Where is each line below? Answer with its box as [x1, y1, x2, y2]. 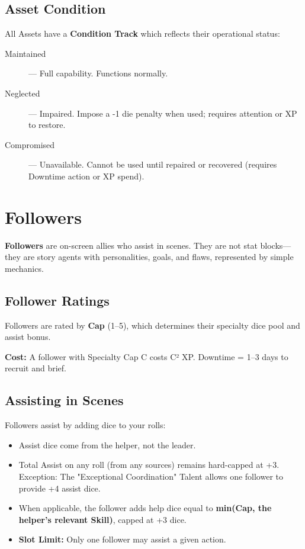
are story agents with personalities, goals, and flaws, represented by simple [23, 251, 294, 263]
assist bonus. [5, 330, 51, 343]
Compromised [5, 138, 55, 150]
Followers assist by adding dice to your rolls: [5, 419, 166, 431]
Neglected [5, 86, 40, 99]
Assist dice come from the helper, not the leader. [18, 438, 196, 451]
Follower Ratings [5, 291, 110, 309]
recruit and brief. [5, 362, 66, 374]
